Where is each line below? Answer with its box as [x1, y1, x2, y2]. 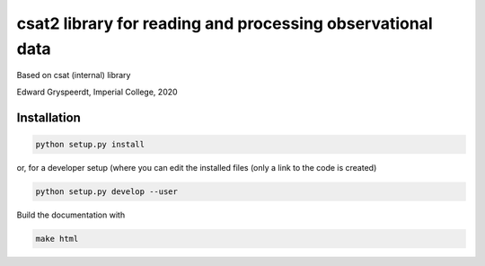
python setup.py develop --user [35, 186, 179, 197]
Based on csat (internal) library [16, 70, 131, 81]
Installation [16, 110, 81, 125]
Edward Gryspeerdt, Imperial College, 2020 [16, 86, 179, 97]
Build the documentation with [16, 209, 126, 220]
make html [35, 234, 79, 244]
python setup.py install [35, 139, 145, 149]
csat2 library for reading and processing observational [16, 13, 433, 33]
